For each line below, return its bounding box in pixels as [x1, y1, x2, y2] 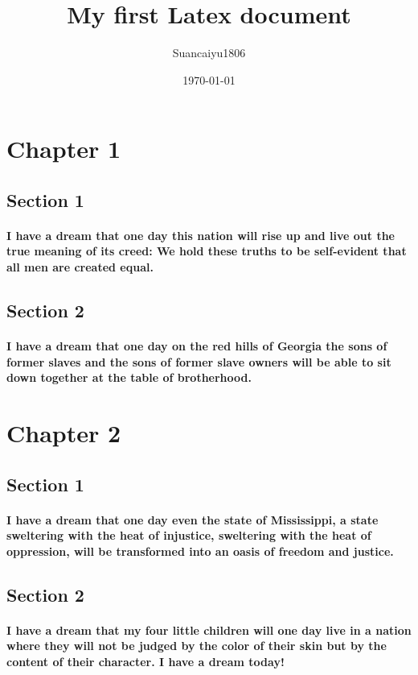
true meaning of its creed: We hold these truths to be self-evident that [6, 242, 407, 259]
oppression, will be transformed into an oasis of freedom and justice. [6, 542, 394, 559]
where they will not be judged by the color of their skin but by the [6, 637, 387, 654]
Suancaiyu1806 [172, 44, 246, 61]
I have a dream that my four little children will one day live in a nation [6, 621, 412, 638]
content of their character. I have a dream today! [6, 652, 285, 669]
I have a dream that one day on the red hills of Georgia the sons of [6, 337, 387, 354]
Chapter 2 [6, 416, 121, 449]
